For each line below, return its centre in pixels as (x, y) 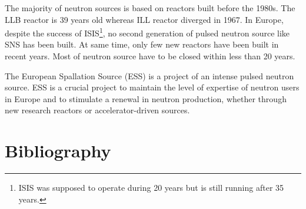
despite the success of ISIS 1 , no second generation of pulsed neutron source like (147, 32)
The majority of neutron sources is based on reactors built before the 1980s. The (150, 8)
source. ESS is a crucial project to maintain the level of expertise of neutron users (152, 87)
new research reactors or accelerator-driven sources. (97, 110)
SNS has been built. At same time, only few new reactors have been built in (142, 44)
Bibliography (58, 151)
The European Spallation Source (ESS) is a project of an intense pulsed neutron (149, 75)
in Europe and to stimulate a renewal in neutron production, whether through (146, 98)
